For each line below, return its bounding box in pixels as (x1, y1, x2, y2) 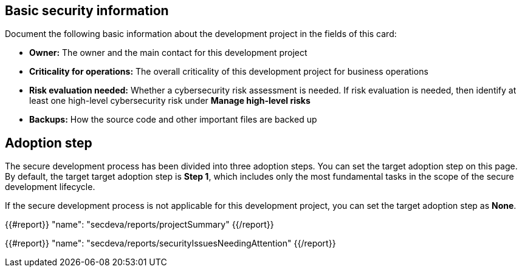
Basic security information (5, 3, 169, 18)
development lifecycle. (5, 182, 95, 192)
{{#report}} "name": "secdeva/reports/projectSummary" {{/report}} (5, 219, 274, 230)
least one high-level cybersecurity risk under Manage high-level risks (29, 95, 311, 106)
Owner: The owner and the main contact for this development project (29, 47, 307, 58)
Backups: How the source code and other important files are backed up (29, 114, 317, 125)
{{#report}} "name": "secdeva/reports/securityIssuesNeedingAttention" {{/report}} (5, 238, 336, 249)
